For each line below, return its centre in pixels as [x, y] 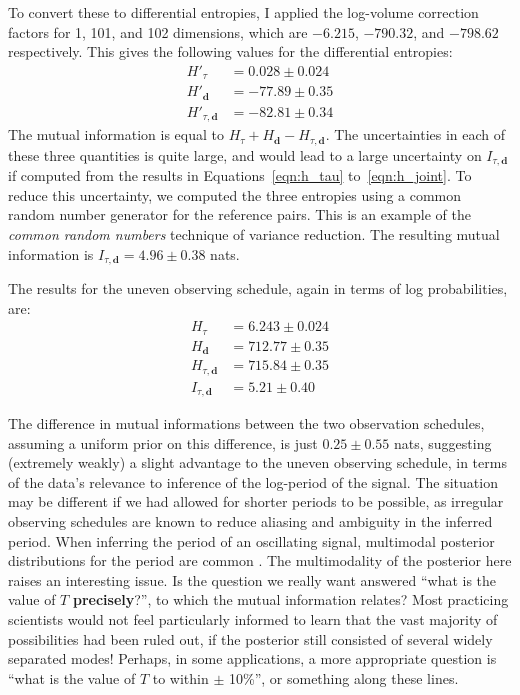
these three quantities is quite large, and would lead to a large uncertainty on [245, 154]
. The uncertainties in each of [415, 134]
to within [180, 677]
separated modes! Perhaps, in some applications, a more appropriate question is [252, 658]
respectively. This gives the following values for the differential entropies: [230, 51]
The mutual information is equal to [116, 134]
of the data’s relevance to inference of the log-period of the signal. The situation [253, 481]
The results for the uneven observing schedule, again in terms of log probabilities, [258, 287]
